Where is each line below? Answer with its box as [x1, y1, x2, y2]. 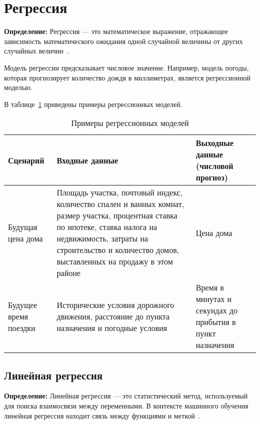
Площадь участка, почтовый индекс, [56, 186, 183, 198]
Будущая [8, 221, 37, 233]
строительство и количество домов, [56, 244, 179, 256]
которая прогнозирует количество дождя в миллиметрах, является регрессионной [4, 72, 250, 82]
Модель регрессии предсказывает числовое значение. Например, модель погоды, [4, 62, 249, 72]
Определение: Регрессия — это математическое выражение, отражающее [4, 26, 228, 36]
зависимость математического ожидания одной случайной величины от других [4, 35, 243, 46]
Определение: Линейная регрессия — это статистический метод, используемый [4, 390, 248, 401]
